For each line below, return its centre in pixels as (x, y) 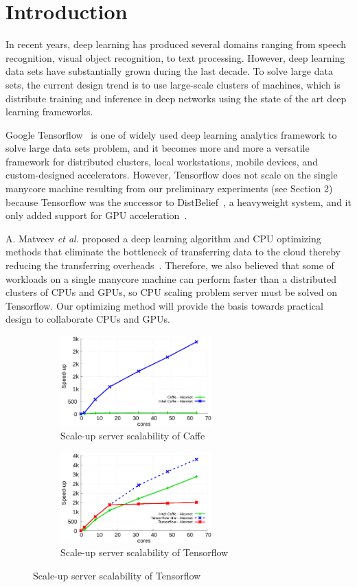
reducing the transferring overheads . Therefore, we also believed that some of (170, 265)
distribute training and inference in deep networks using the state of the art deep (176, 98)
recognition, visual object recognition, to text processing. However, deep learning (175, 57)
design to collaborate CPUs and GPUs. (88, 319)
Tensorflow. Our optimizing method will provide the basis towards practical (164, 305)
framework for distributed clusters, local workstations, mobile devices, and (162, 161)
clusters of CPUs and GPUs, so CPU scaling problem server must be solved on (171, 292)
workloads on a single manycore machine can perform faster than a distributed (171, 278)
